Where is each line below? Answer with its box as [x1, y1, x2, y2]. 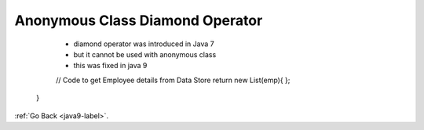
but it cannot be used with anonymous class [73, 49, 217, 59]
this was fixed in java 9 [73, 61, 148, 70]
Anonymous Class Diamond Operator [14, 12, 263, 29]
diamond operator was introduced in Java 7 [73, 39, 215, 49]
